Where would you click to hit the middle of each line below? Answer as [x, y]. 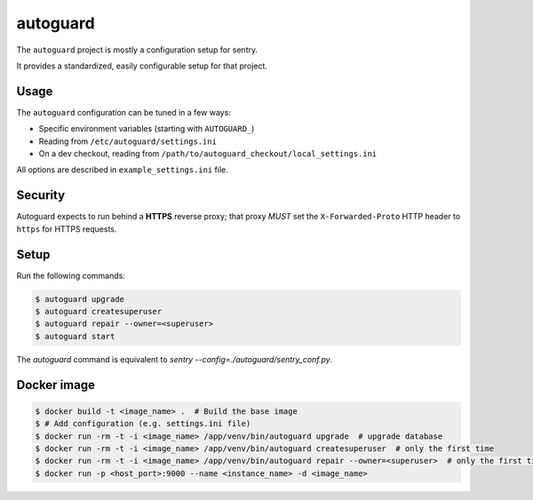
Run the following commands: [71, 275]
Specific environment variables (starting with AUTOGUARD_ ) [147, 129]
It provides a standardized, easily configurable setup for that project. [142, 66]
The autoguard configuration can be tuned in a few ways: [123, 112]
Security [41, 195]
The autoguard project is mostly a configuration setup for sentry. [137, 50]
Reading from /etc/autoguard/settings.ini [128, 141]
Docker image [56, 385]
